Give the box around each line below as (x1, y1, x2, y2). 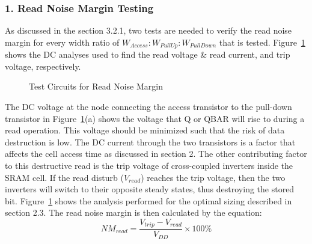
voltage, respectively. (5, 59, 81, 72)
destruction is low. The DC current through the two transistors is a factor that (5, 135, 296, 148)
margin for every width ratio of (5, 35, 120, 48)
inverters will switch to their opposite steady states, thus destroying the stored (5, 183, 295, 195)
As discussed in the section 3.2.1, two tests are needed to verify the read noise (5, 24, 292, 37)
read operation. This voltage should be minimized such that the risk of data (5, 124, 285, 136)
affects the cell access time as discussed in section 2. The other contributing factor (5, 147, 307, 160)
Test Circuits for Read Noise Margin (29, 80, 163, 93)
